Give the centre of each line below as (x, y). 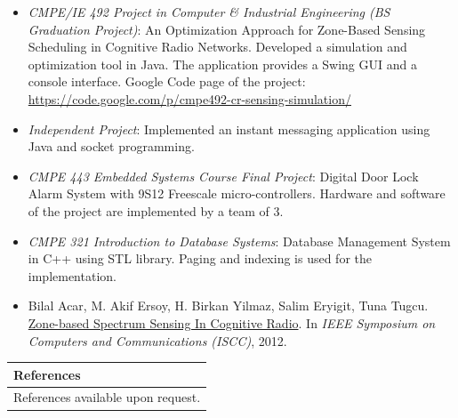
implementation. (72, 275)
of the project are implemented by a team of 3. (156, 210)
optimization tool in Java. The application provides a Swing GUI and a (222, 64)
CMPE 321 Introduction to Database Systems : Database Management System (239, 241)
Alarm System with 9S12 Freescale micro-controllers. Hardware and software (237, 193)
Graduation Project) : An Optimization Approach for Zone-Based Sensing (227, 29)
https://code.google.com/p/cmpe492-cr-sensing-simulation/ (189, 98)
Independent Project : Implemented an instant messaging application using (229, 129)
